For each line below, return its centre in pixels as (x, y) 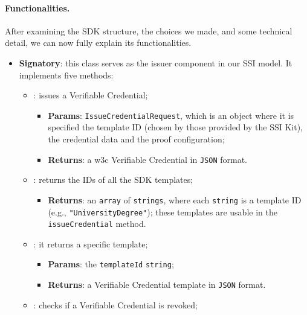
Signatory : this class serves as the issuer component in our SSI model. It (156, 62)
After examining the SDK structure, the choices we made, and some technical (149, 30)
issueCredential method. (97, 224)
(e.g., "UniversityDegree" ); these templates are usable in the (163, 212)
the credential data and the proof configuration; (136, 139)
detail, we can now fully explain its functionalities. (98, 43)
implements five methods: (66, 75)
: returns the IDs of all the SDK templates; (113, 180)
